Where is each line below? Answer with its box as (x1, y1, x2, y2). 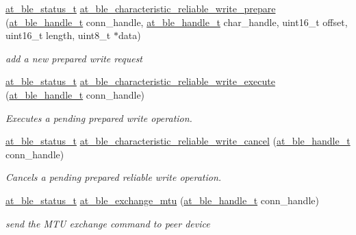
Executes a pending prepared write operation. (5, 110, 192, 125)
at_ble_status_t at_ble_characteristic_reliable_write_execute (5, 74, 275, 88)
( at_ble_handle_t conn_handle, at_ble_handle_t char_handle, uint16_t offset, (5, 14, 348, 29)
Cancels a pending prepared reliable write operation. (5, 170, 222, 184)
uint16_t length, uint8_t (5, 28, 111, 42)
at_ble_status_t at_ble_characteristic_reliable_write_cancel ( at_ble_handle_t (5, 134, 351, 148)
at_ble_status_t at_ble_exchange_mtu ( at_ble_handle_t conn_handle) (5, 193, 319, 207)
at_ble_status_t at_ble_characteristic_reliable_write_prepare (5, 1, 276, 15)
